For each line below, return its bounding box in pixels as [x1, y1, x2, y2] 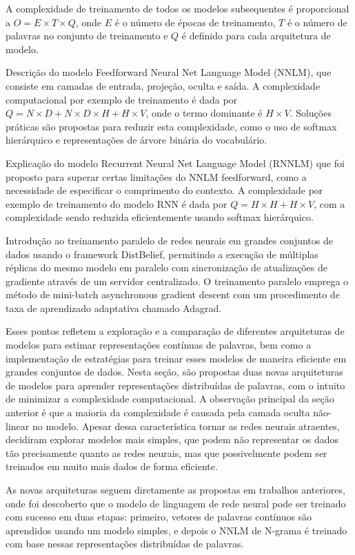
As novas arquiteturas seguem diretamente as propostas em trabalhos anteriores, [6, 483, 345, 496]
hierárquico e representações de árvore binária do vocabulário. [6, 133, 267, 147]
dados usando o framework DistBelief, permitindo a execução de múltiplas [6, 246, 318, 261]
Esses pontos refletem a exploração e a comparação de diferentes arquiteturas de [6, 324, 345, 338]
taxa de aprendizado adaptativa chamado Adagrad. [6, 300, 222, 315]
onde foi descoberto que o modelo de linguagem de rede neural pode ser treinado [6, 496, 346, 510]
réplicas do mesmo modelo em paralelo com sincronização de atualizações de [6, 260, 328, 275]
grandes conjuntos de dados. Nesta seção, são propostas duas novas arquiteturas [6, 364, 343, 379]
